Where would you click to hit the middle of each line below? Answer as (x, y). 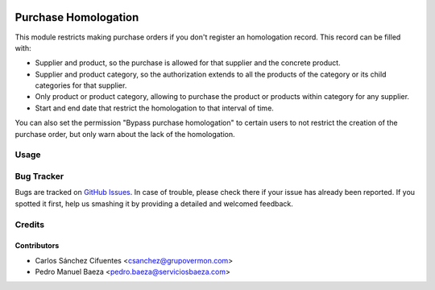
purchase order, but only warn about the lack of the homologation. (125, 134)
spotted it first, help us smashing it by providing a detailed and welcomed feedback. (154, 203)
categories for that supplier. (81, 85)
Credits (29, 224)
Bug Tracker (39, 176)
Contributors (37, 246)
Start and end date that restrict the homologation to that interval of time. (154, 108)
